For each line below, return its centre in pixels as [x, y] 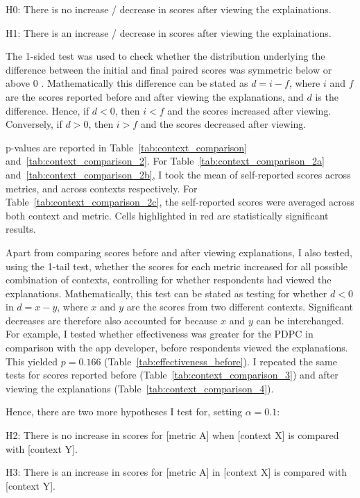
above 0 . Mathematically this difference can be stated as [127, 83]
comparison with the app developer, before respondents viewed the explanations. [177, 348]
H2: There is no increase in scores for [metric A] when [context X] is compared [172, 435]
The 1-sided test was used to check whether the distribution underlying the [165, 56]
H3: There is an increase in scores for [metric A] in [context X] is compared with [177, 472]
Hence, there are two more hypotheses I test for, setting [124, 412]
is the [327, 96]
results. [21, 229]
